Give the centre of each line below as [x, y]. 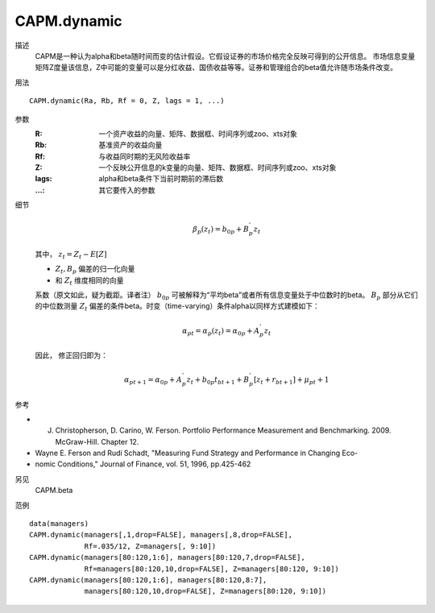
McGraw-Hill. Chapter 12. [97, 441]
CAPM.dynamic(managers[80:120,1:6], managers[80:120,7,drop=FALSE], [167, 557]
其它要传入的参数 [127, 190]
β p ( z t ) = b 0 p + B [221, 230]
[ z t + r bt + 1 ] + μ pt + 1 [292, 380]
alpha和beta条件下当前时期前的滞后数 [161, 179]
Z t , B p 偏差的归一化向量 [95, 270]
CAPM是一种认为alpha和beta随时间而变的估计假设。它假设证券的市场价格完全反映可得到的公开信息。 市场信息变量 [225, 56]
